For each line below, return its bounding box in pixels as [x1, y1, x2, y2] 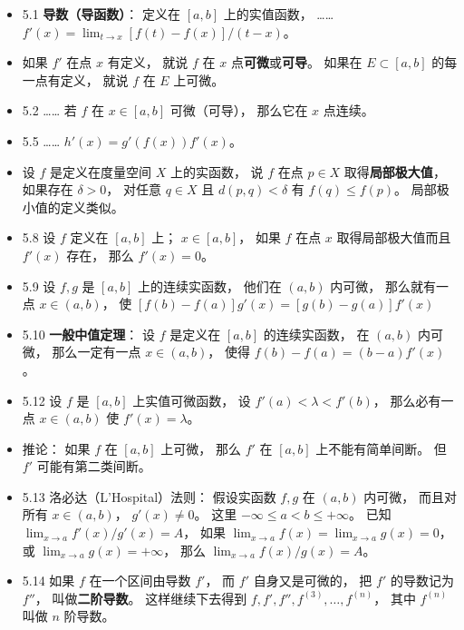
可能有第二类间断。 [36, 457, 151, 476]
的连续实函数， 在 [263, 324, 370, 343]
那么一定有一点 [52, 342, 141, 361]
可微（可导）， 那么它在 [169, 101, 308, 120]
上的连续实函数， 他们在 [138, 276, 282, 295]
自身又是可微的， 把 [253, 571, 372, 590]
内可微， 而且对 [363, 487, 457, 506]
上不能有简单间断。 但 [315, 438, 447, 458]
